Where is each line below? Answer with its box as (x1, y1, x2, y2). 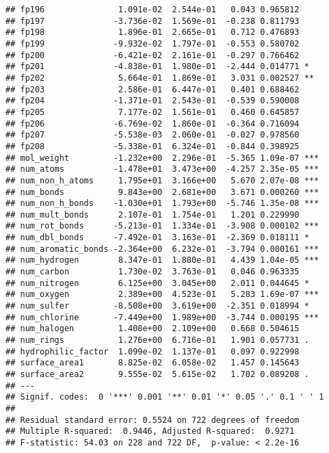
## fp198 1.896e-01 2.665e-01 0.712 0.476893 (5, 27, 300, 38)
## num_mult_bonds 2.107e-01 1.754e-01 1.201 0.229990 (5, 209, 300, 220)
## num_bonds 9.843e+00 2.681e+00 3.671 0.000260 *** (5, 187, 319, 197)
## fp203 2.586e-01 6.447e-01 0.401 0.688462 (5, 84, 300, 94)
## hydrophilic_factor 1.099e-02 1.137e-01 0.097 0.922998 (5, 346, 300, 357)
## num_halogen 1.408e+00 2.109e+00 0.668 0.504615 (5, 324, 300, 334)
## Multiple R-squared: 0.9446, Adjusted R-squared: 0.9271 (5, 426, 295, 437)
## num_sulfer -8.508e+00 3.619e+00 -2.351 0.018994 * (5, 301, 309, 311)
